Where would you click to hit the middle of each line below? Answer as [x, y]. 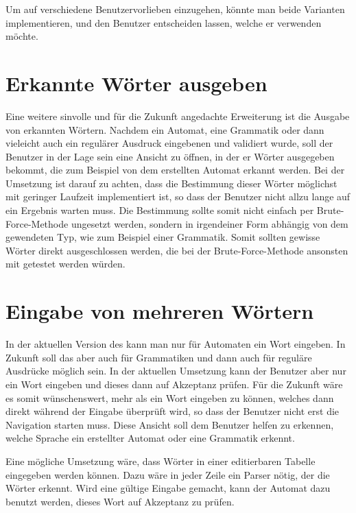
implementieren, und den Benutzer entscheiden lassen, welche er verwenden [164, 22]
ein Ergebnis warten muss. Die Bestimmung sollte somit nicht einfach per [160, 210]
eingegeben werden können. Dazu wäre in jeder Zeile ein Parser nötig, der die [168, 474]
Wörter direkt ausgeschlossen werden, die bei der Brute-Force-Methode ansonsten [177, 250]
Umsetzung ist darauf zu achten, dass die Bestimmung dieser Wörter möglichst [171, 183]
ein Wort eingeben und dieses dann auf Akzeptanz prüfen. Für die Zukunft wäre [174, 384]
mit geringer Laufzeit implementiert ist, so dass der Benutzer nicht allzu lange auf [178, 196]
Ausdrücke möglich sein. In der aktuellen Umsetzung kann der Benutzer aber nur [176, 371]
